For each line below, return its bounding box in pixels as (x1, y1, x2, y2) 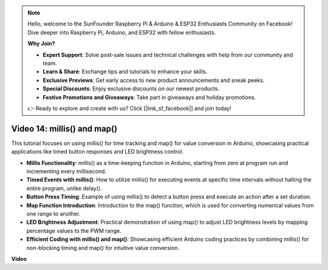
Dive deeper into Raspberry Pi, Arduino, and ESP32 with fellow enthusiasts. (27, 29, 216, 36)
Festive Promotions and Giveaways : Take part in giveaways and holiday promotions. (43, 93, 256, 101)
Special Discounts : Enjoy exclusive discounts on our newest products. (43, 85, 220, 92)
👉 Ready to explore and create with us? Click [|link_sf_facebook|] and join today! (27, 104, 231, 112)
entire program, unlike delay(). (26, 184, 103, 192)
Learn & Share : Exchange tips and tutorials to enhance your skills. (43, 68, 208, 75)
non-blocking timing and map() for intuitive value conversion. (26, 244, 179, 251)
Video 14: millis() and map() (11, 123, 118, 133)
